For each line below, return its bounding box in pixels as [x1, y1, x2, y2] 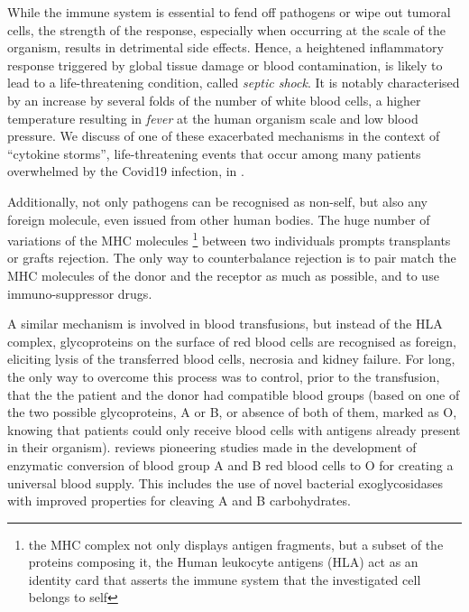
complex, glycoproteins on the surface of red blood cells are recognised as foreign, [7, 331, 456, 350]
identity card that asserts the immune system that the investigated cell [28, 570, 421, 589]
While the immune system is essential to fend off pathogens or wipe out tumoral [7, 3, 451, 21]
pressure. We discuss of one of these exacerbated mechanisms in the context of [7, 126, 440, 145]
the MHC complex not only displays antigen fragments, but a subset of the [28, 534, 444, 553]
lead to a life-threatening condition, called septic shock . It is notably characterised [7, 73, 460, 92]
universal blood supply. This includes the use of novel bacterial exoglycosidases [7, 473, 443, 492]
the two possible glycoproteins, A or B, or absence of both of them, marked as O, [7, 403, 457, 422]
